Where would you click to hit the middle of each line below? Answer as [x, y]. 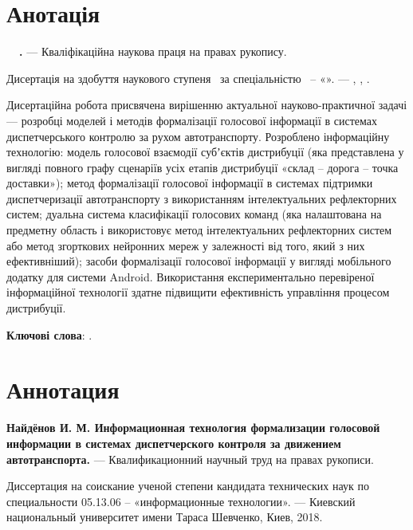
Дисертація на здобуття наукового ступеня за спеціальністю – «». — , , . [188, 78]
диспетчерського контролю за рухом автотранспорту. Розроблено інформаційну [198, 136]
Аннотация [63, 389]
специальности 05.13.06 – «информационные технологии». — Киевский [181, 501]
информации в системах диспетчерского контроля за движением [174, 443]
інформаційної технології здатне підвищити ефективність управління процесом [198, 292]
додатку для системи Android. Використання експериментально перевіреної [191, 276]
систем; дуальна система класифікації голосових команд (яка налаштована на [194, 214]
